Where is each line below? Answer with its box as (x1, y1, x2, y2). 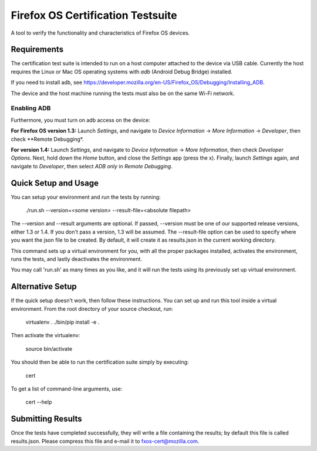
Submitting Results (11, 414, 82, 424)
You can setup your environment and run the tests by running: (11, 194, 161, 201)
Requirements (11, 45, 64, 55)
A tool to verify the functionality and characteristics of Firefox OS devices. (11, 29, 190, 36)
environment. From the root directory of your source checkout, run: (11, 305, 173, 312)
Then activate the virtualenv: (11, 332, 80, 339)
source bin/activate (25, 345, 73, 352)
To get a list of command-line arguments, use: (11, 385, 123, 392)
